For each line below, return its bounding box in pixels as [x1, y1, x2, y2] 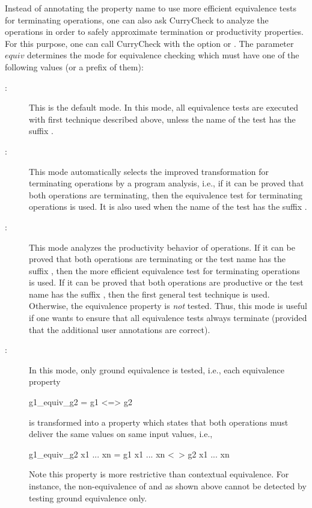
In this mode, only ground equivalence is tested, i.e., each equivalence [29, 363, 284, 376]
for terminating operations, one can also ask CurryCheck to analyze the [5, 13, 269, 26]
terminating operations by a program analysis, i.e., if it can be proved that [29, 177, 304, 189]
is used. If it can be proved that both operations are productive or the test [29, 276, 304, 289]
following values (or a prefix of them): [5, 60, 144, 73]
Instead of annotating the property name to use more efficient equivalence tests [5, 2, 296, 14]
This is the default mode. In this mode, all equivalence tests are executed [29, 101, 298, 114]
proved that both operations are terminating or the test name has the [29, 252, 286, 265]
